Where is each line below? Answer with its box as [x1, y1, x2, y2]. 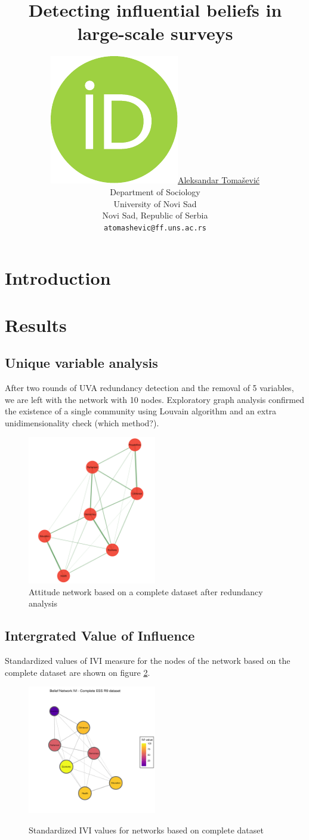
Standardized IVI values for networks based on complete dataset [29, 823, 264, 836]
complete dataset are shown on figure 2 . [5, 666, 150, 678]
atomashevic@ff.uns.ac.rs [104, 223, 206, 232]
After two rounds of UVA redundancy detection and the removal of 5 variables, [5, 381, 294, 394]
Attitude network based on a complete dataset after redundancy [29, 585, 263, 598]
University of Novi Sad [113, 197, 197, 210]
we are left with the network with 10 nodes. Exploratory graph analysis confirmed [5, 393, 304, 405]
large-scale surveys [77, 21, 233, 45]
